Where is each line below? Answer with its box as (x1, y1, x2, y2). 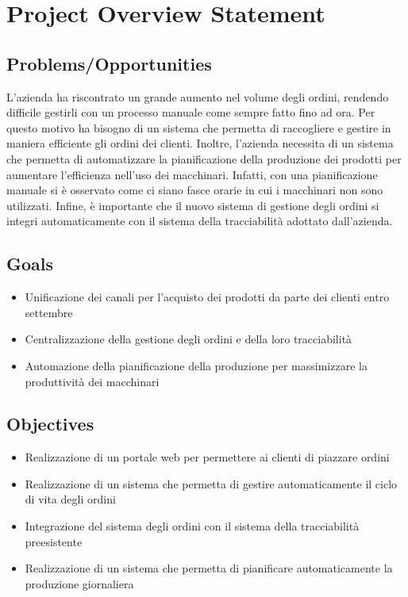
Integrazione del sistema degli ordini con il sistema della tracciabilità (25, 518, 360, 534)
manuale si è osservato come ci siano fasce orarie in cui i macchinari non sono (6, 182, 383, 198)
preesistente (25, 533, 83, 549)
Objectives (6, 411, 94, 436)
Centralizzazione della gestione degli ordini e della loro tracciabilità (25, 331, 352, 347)
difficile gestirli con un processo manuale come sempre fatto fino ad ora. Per (6, 104, 375, 121)
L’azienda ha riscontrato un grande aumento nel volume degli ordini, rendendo (6, 88, 389, 105)
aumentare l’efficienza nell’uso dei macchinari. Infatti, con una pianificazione (6, 166, 378, 182)
